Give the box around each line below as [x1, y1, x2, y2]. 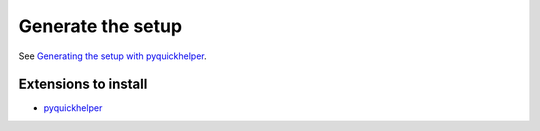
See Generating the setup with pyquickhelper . [18, 50, 207, 62]
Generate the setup [18, 15, 183, 37]
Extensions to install [18, 76, 148, 93]
